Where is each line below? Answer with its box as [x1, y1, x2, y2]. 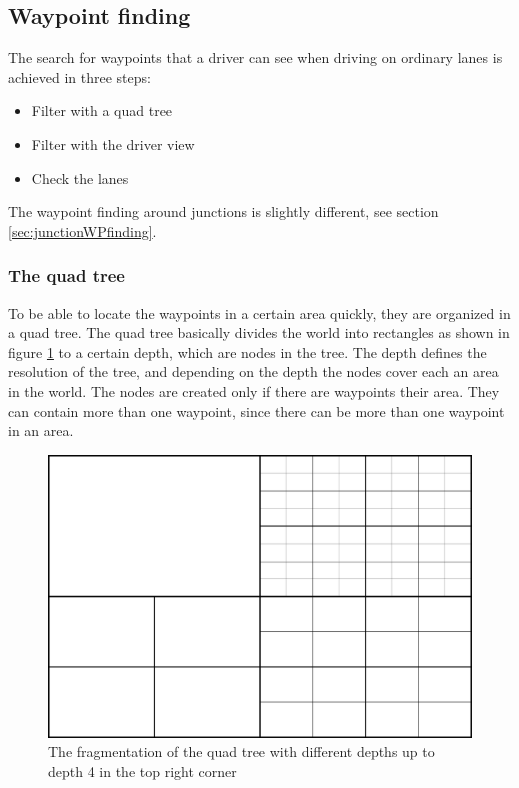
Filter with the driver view [31, 133, 195, 154]
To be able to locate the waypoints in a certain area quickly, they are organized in [8, 302, 511, 323]
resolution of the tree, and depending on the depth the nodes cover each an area [8, 361, 499, 382]
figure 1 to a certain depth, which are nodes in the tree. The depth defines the [8, 341, 487, 362]
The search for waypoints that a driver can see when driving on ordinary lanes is [8, 47, 503, 68]
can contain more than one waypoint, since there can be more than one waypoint [8, 400, 505, 421]
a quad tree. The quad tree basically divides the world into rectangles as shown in [8, 322, 510, 343]
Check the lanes [31, 167, 129, 188]
